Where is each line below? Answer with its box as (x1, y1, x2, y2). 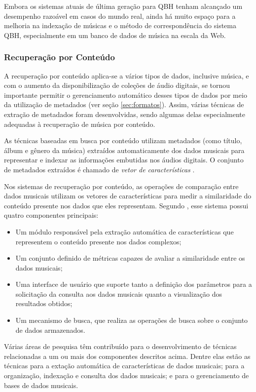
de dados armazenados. (15, 324, 85, 335)
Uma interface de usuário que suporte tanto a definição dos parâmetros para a (15, 279, 252, 289)
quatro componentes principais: (4, 210, 99, 220)
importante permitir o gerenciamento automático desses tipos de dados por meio (4, 89, 247, 100)
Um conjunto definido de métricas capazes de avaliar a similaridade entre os (15, 253, 245, 263)
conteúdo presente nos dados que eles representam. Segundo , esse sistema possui (4, 200, 249, 210)
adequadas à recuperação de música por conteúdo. (4, 118, 155, 129)
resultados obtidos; (15, 298, 73, 309)
